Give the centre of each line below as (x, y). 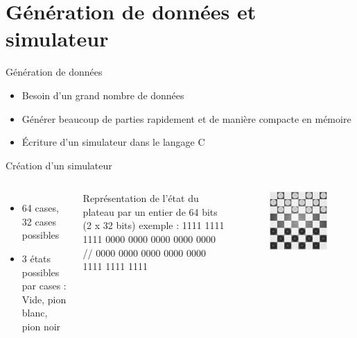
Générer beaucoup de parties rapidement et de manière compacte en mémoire (186, 118)
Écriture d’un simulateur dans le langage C (113, 142)
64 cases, (40, 208)
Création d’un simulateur (59, 165)
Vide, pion (44, 299)
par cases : (44, 286)
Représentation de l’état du (141, 198)
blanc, (35, 313)
